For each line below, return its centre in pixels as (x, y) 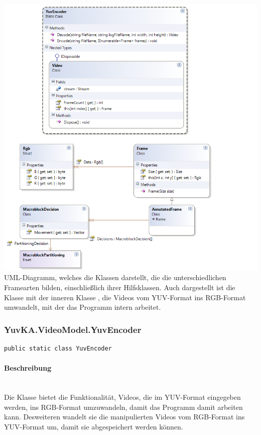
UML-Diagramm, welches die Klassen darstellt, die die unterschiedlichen (115, 277)
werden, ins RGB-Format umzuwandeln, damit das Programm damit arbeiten (123, 407)
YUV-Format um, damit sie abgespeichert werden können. (94, 426)
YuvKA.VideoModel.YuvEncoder (73, 329)
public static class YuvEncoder (58, 349)
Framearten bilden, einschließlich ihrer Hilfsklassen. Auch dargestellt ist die (120, 287)
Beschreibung (28, 368)
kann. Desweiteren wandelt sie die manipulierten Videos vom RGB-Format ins (124, 417)
